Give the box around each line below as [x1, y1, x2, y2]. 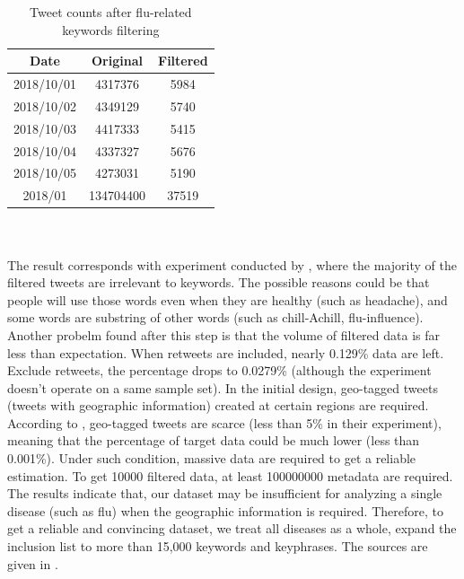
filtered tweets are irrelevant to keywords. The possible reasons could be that [7, 273, 430, 292]
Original [92, 51, 143, 70]
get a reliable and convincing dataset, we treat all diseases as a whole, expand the [7, 519, 457, 538]
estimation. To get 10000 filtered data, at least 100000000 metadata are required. [7, 466, 453, 485]
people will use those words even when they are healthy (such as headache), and [7, 290, 448, 309]
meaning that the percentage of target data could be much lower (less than [7, 431, 420, 450]
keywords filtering [62, 20, 160, 39]
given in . [7, 554, 58, 573]
